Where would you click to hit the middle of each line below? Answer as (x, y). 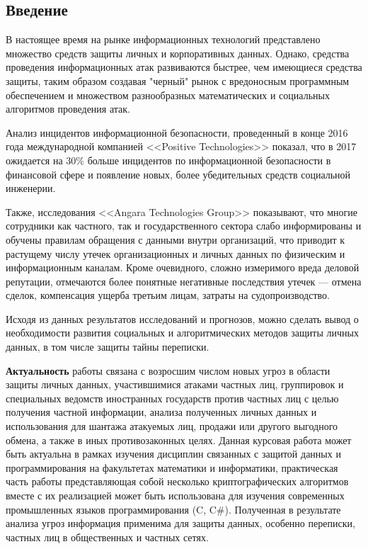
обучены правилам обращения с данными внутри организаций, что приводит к (176, 239)
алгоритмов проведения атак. (68, 109)
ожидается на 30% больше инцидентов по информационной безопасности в (168, 160)
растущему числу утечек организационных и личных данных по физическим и (176, 253)
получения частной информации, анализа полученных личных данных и (161, 412)
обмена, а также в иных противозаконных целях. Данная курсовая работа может (179, 440)
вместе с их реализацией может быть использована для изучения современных (175, 496)
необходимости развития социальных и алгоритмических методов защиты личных (182, 333)
